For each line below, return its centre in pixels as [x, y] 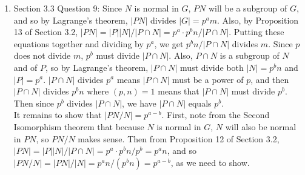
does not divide [42, 55]
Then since [34, 103]
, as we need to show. [210, 162]
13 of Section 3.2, [46, 32]
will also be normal [261, 126]
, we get [169, 43]
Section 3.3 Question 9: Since [68, 8]
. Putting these [256, 32]
